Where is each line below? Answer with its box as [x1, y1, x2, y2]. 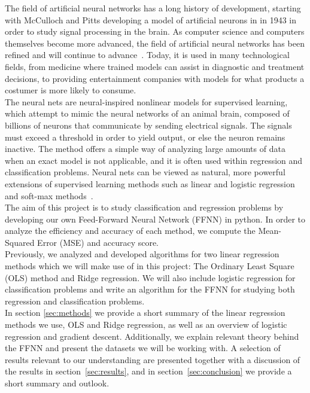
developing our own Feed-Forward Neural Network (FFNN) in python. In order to [5, 212, 305, 225]
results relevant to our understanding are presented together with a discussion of [5, 353, 300, 365]
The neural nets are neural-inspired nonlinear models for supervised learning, [5, 95, 288, 108]
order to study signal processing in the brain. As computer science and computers [5, 25, 305, 38]
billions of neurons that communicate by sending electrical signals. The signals [5, 118, 292, 131]
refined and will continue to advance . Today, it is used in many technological [5, 48, 290, 61]
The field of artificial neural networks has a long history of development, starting [5, 2, 301, 14]
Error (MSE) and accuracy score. [37, 236, 159, 248]
